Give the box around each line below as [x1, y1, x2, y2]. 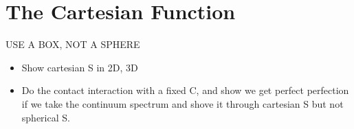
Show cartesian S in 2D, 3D [21, 60, 138, 74]
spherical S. [21, 110, 70, 124]
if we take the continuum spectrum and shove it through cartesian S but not [21, 96, 344, 110]
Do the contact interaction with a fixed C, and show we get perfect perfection [21, 83, 349, 97]
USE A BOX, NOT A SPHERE [5, 37, 140, 51]
